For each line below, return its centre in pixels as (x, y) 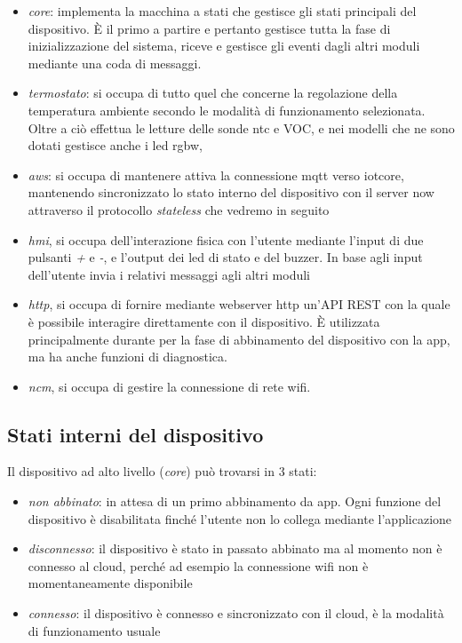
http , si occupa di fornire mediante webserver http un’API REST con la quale (239, 304)
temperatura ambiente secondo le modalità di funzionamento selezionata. (227, 110)
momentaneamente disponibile (110, 583)
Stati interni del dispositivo (135, 434)
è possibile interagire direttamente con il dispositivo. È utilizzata (204, 321)
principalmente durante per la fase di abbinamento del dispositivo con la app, (239, 339)
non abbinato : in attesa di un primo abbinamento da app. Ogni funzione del (235, 501)
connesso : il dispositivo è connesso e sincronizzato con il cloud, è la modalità (236, 613)
